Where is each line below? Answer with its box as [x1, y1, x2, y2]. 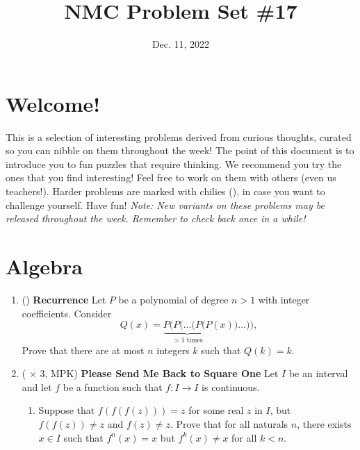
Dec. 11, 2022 [152, 37, 210, 51]
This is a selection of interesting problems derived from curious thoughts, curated [6, 129, 352, 144]
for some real [188, 403, 244, 417]
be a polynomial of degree [118, 292, 229, 306]
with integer [258, 292, 310, 306]
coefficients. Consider [22, 306, 112, 320]
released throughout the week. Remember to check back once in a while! [6, 211, 306, 226]
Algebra [6, 252, 83, 280]
